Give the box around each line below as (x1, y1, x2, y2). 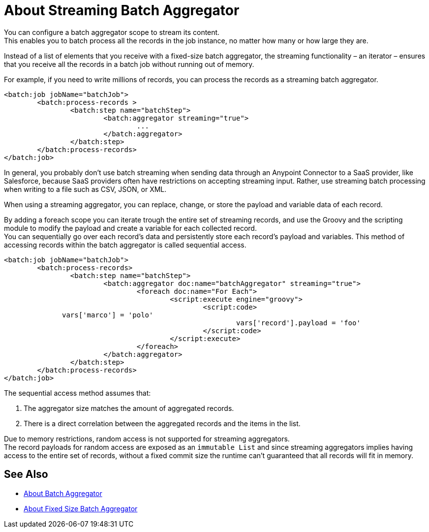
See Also (4, 468, 48, 481)
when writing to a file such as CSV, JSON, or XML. (4, 185, 167, 193)
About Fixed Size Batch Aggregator (24, 504, 138, 513)
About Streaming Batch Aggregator (4, 2, 240, 19)
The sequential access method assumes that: (4, 388, 151, 397)
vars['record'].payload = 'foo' (236, 318, 361, 327)
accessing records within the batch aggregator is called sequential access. (4, 240, 246, 249)
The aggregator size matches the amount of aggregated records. (24, 404, 234, 412)
